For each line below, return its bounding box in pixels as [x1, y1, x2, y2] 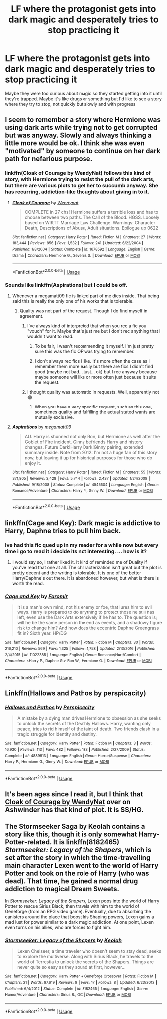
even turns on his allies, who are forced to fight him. [5, 924, 112, 930]
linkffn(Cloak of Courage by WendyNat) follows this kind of [5, 170, 151, 177]
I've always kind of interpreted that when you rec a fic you [27, 323, 147, 329]
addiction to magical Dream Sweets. [5, 884, 119, 893]
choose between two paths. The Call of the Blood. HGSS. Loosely [24, 214, 160, 220]
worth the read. [12, 580, 44, 587]
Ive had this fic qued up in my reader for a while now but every [5, 541, 159, 548]
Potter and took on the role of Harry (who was [5, 869, 149, 877]
